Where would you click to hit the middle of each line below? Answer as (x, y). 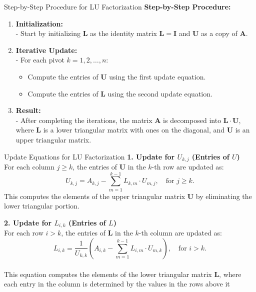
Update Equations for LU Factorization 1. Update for (89, 156)
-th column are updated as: (180, 233)
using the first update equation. (157, 76)
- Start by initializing (48, 33)
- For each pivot (40, 60)
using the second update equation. (160, 93)
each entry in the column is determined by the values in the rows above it (117, 284)
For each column (29, 166)
